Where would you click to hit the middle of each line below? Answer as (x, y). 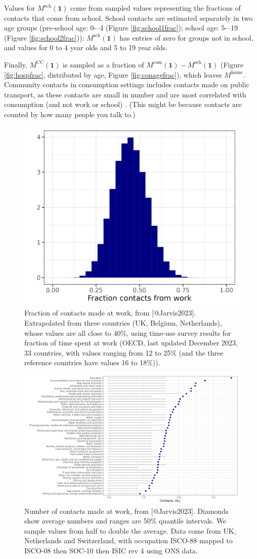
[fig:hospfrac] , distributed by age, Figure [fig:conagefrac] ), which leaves (113, 74)
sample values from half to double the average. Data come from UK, (130, 530)
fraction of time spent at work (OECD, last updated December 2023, (131, 343)
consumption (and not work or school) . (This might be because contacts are (123, 104)
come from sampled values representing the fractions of (156, 8)
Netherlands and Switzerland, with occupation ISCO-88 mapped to (128, 540)
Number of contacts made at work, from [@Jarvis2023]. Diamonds (126, 511)
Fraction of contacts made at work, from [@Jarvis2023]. (110, 313)
